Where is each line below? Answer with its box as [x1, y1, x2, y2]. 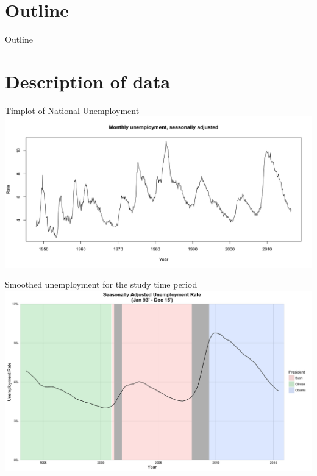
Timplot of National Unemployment [5, 104, 140, 116]
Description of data [5, 68, 171, 93]
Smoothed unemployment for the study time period [5, 278, 198, 291]
